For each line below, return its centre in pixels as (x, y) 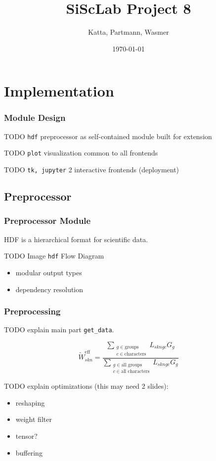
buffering (29, 452)
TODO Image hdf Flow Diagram (54, 256)
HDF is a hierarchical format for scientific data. (76, 239)
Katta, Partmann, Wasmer (129, 32)
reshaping (30, 402)
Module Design (35, 118)
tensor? (26, 436)
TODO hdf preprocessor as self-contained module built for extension (108, 136)
